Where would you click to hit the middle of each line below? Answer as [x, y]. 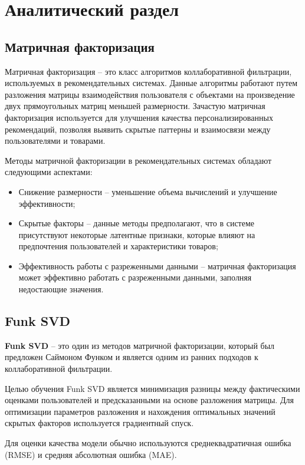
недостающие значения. [61, 289]
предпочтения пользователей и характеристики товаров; [118, 246]
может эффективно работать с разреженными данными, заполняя [135, 277]
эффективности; [47, 203]
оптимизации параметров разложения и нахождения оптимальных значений [140, 411]
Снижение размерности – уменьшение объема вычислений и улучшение [148, 191]
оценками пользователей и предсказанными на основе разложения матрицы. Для [149, 400]
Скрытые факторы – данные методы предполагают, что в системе [136, 223]
